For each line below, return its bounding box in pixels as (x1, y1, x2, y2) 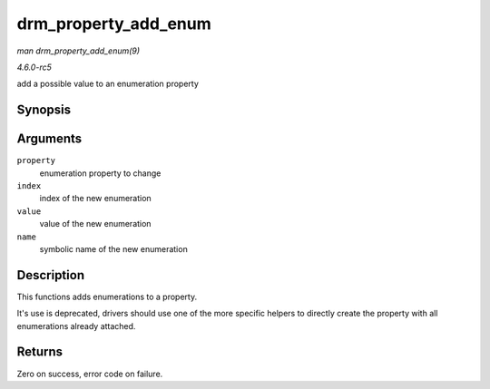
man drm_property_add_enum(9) (16, 45, 141, 56)
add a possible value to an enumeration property (16, 78, 200, 90)
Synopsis (16, 102, 72, 118)
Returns (16, 345, 64, 360)
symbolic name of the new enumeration (39, 243, 188, 254)
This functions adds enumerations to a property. (16, 291, 198, 302)
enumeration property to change (39, 168, 162, 179)
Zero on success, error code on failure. (16, 368, 163, 379)
